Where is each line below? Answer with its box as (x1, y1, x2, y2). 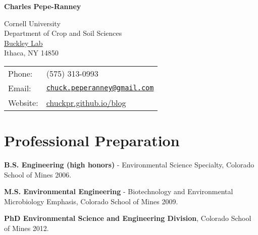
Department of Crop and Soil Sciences (4, 28, 122, 38)
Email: (8, 82, 31, 94)
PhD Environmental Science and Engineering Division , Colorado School (4, 213, 251, 223)
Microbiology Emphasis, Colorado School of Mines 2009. (4, 196, 178, 206)
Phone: (8, 67, 33, 79)
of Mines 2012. (4, 223, 49, 233)
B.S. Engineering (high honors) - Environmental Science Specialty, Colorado (4, 159, 254, 170)
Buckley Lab (4, 37, 43, 48)
